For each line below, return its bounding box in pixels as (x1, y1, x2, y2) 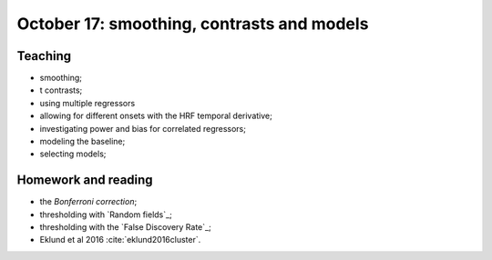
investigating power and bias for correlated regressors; (39, 123, 246, 134)
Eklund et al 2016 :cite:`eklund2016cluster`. (39, 235, 201, 245)
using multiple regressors (39, 97, 136, 108)
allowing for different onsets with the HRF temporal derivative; (39, 110, 272, 122)
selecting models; (39, 148, 107, 159)
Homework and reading (16, 173, 154, 188)
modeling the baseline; (39, 136, 126, 147)
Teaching (16, 48, 72, 64)
